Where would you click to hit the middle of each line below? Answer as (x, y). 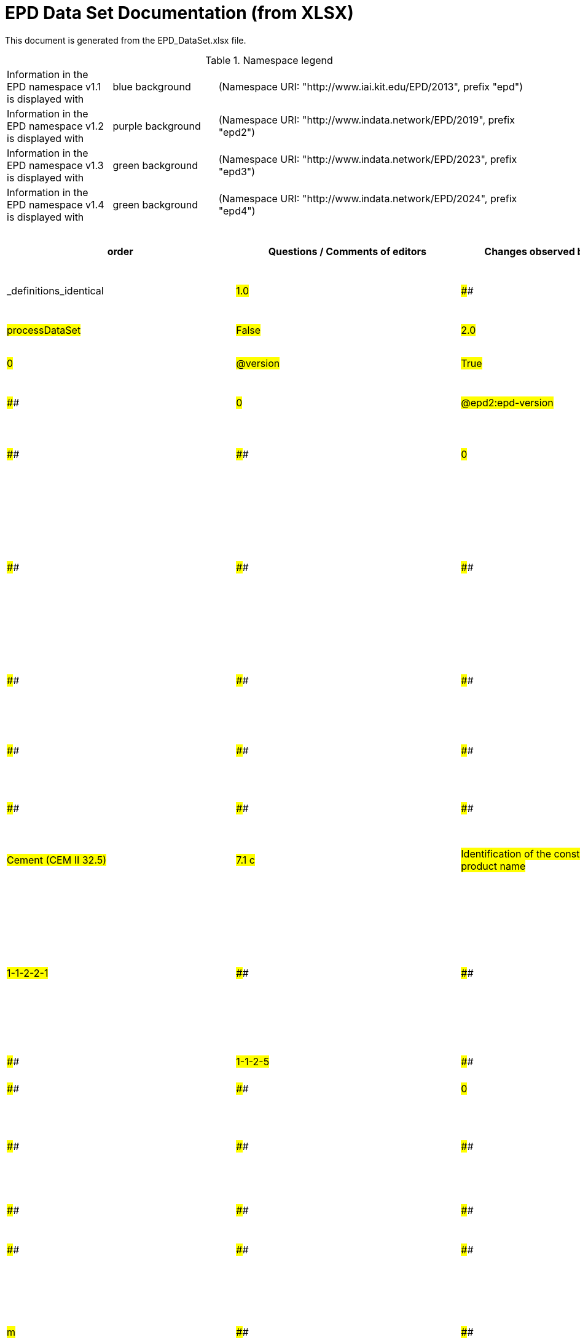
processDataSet (44, 330)
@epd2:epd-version (507, 402)
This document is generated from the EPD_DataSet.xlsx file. (126, 40)
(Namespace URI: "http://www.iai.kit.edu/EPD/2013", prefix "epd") (370, 86)
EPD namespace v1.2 (55, 126)
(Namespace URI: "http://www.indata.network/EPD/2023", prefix (368, 159)
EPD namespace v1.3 (55, 165)
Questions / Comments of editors (347, 251)
